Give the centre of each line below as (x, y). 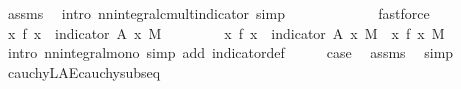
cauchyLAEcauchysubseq (84, 71)
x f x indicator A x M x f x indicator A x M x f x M (226, 32)
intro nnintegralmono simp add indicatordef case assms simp (230, 52)
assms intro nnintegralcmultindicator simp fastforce (218, 13)
